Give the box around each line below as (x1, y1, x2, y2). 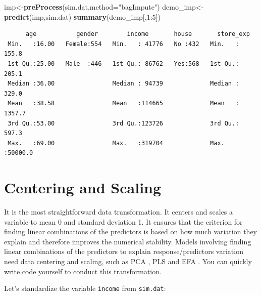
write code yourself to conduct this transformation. (4, 266, 162, 276)
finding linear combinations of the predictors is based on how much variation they (4, 226, 257, 237)
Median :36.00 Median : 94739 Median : (8, 80, 239, 88)
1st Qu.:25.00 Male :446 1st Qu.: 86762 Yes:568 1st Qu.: (8, 60, 239, 67)
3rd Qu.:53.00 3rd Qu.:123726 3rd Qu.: (8, 119, 239, 127)
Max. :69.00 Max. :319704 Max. (8, 139, 225, 147)
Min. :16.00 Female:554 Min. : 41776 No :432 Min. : (8, 40, 239, 48)
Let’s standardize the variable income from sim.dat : (4, 283, 166, 293)
